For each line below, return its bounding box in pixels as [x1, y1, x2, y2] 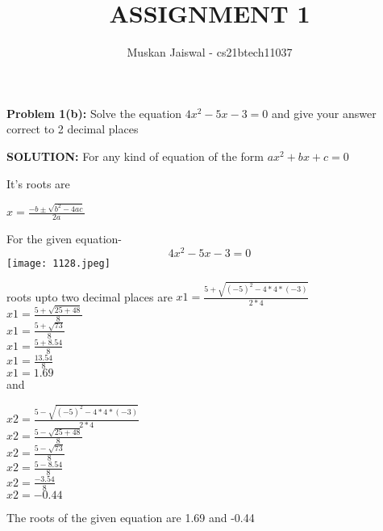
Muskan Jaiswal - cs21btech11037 [127, 44, 293, 61]
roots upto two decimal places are [6, 288, 173, 305]
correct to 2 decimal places [6, 120, 139, 137]
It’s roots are [6, 175, 70, 192]
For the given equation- [6, 230, 122, 247]
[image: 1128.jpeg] [6, 257, 110, 269]
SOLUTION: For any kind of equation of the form [6, 147, 264, 164]
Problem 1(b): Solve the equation [6, 104, 182, 121]
